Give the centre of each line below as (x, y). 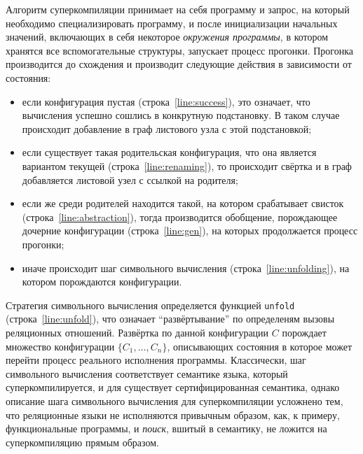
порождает (304, 332)
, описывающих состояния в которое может (260, 346)
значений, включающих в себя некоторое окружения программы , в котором (167, 37)
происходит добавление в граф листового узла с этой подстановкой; (167, 128)
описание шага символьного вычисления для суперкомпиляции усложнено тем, (174, 400)
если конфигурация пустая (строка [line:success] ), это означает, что (166, 101)
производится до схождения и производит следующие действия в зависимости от (179, 64)
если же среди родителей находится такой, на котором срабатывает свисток (183, 203)
